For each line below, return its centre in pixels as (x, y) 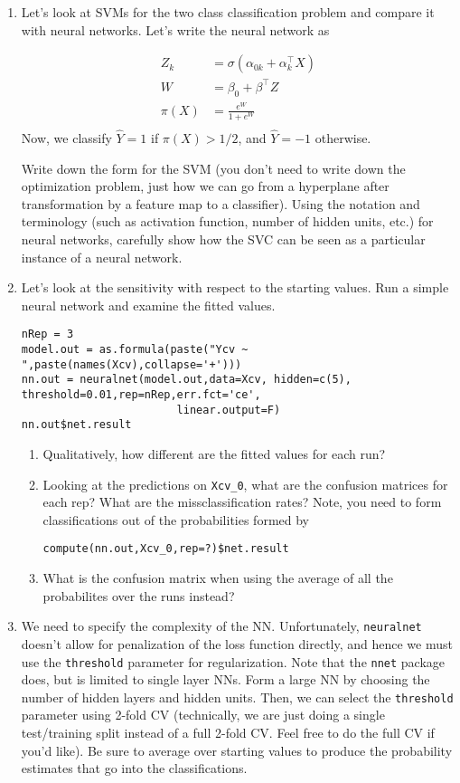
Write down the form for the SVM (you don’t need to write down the (213, 168)
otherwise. (343, 138)
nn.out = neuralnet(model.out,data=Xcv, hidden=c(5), (186, 380)
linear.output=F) (229, 410)
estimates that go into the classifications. (134, 768)
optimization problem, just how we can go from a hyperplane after (205, 186)
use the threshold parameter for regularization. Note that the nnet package (233, 661)
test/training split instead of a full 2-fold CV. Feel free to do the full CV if (228, 732)
